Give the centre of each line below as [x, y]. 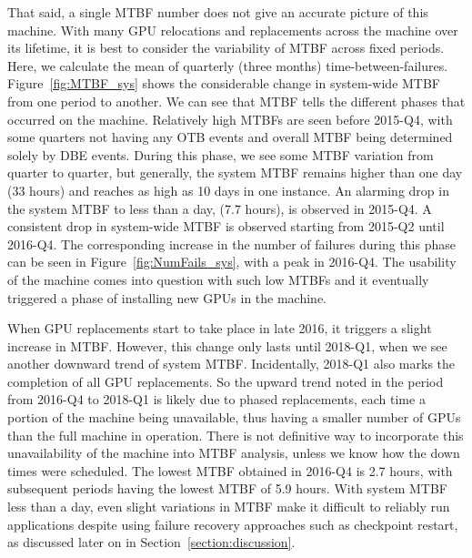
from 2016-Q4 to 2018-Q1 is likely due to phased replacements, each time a [216, 399]
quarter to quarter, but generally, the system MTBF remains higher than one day [235, 172]
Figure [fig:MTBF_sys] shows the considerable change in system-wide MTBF [224, 83]
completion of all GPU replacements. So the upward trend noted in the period [226, 381]
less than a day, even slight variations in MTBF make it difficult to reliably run [229, 507]
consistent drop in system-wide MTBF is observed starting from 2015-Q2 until [226, 226]
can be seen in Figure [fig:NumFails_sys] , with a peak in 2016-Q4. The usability [232, 262]
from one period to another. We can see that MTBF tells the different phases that [236, 101]
